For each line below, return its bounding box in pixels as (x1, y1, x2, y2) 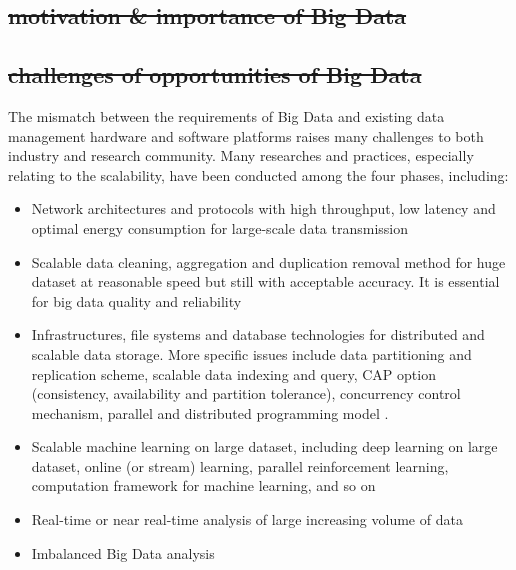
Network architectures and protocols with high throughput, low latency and (31, 198, 496, 219)
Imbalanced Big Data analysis (31, 542, 215, 563)
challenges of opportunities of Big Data (8, 59, 422, 90)
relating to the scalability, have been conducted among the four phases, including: (8, 164, 509, 185)
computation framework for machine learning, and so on (31, 475, 376, 496)
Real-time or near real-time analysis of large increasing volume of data (31, 509, 463, 530)
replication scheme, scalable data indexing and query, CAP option (31, 363, 436, 384)
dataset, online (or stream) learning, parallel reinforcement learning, (31, 455, 449, 476)
